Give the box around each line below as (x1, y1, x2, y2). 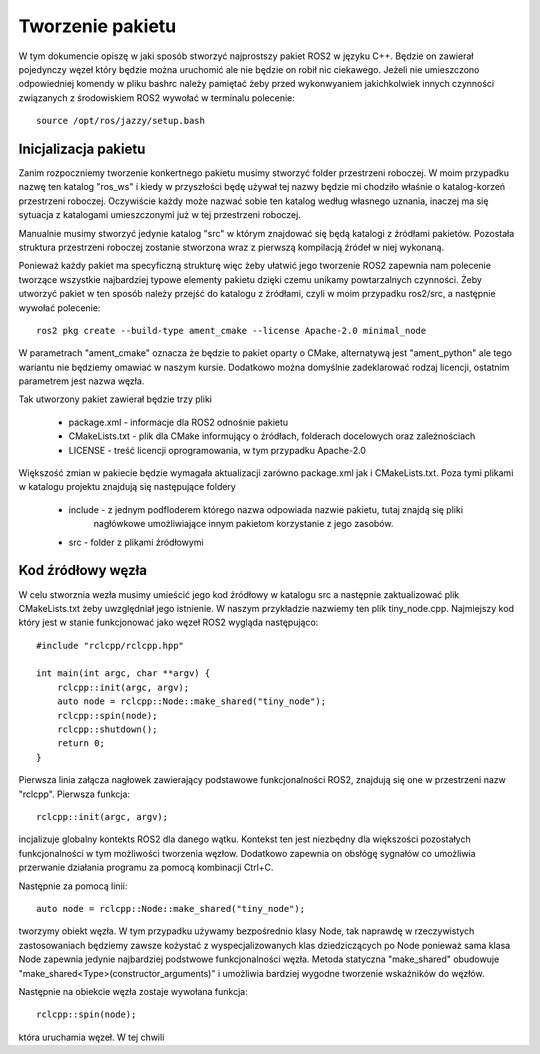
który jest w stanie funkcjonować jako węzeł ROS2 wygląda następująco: (18, 616, 319, 629)
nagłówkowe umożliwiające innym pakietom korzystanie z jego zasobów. (93, 518, 394, 530)
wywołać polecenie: (18, 301, 101, 314)
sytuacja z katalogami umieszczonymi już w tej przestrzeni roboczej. (18, 209, 302, 221)
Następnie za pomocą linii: (18, 880, 128, 892)
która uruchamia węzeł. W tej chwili (18, 1031, 165, 1043)
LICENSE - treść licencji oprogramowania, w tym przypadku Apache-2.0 (68, 444, 367, 456)
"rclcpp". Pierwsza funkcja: (18, 788, 130, 800)
